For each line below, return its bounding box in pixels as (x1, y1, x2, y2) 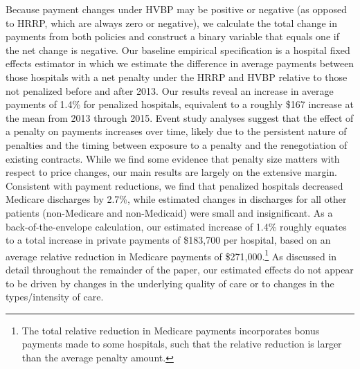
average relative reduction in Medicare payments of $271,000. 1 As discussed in (6, 246, 337, 263)
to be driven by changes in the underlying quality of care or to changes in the (6, 276, 334, 290)
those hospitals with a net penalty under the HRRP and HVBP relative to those (6, 69, 348, 84)
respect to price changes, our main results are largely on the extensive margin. (6, 165, 337, 179)
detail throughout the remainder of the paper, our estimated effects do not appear (6, 262, 354, 276)
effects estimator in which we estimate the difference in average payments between (6, 56, 354, 71)
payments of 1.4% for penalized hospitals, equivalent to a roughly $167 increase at (6, 97, 354, 111)
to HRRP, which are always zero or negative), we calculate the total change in (6, 15, 338, 30)
